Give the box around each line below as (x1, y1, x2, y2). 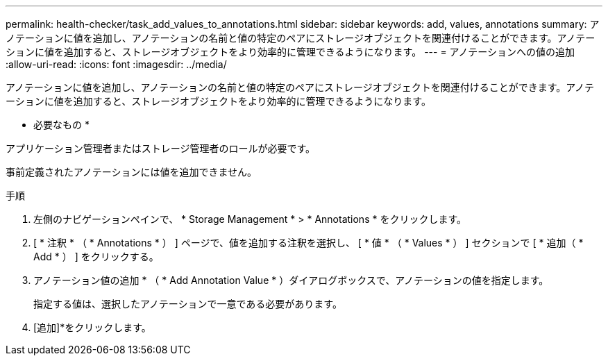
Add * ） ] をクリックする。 (33, 251, 159, 262)
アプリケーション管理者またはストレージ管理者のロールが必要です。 (6, 142, 316, 154)
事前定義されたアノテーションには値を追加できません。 (6, 166, 257, 178)
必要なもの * (33, 119, 90, 131)
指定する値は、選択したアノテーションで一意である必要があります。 (33, 298, 342, 310)
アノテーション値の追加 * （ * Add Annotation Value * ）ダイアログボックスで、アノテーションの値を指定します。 (33, 274, 549, 286)
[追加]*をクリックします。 (33, 321, 151, 333)
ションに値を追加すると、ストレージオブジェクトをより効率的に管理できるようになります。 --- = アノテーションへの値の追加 (6, 46, 575, 58)
